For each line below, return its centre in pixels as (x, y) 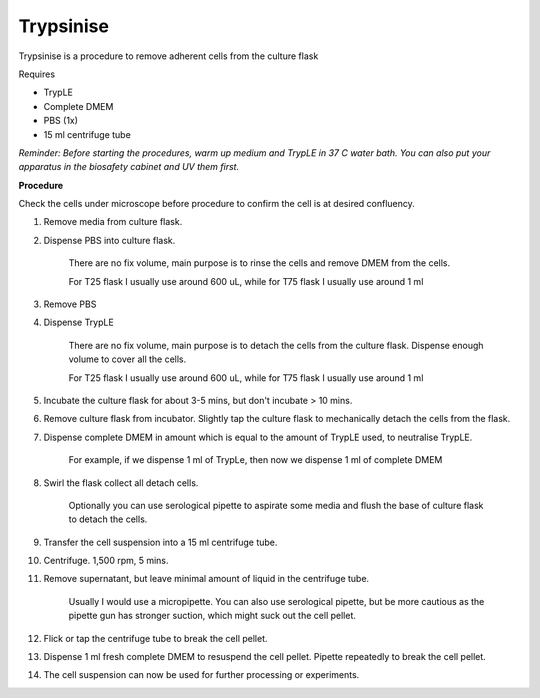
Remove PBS (70, 304)
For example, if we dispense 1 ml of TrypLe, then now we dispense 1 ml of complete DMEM (255, 460)
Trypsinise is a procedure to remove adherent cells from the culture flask (168, 56)
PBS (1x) (61, 121)
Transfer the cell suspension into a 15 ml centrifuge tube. (160, 542)
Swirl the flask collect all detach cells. (121, 482)
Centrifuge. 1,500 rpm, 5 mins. (106, 561)
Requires (36, 74)
